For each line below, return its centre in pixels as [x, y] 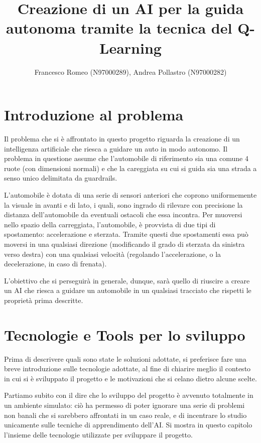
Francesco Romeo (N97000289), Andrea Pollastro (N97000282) [130, 71]
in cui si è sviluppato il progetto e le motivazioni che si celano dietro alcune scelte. [130, 378]
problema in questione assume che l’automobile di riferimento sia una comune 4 [126, 158]
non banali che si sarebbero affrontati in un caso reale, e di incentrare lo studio [125, 415]
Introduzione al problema [94, 115]
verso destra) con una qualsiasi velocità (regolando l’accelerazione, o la [113, 254]
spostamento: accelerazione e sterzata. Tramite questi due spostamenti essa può [126, 234]
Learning [130, 47]
